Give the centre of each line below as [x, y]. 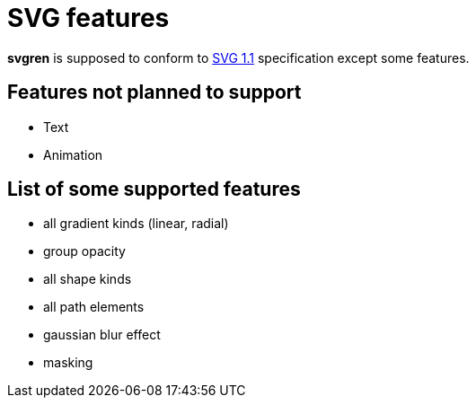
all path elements [94, 307]
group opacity [84, 251]
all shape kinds [88, 279]
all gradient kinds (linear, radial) [136, 224]
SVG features [88, 18]
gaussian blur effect [102, 335]
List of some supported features [154, 189]
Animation [73, 154]
